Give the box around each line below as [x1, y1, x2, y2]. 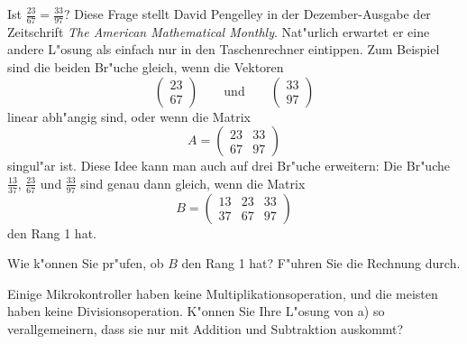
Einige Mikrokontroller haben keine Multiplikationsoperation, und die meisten [7, 284, 438, 302]
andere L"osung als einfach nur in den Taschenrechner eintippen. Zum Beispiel [7, 40, 440, 59]
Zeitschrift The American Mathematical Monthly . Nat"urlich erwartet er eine [7, 22, 430, 41]
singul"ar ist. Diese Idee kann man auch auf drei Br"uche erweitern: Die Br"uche [7, 156, 450, 175]
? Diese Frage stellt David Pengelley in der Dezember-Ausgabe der [63, 5, 431, 23]
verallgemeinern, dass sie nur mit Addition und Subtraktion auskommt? [7, 320, 404, 338]
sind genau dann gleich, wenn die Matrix [80, 173, 306, 192]
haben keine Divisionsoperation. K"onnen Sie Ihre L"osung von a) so [7, 302, 385, 321]
